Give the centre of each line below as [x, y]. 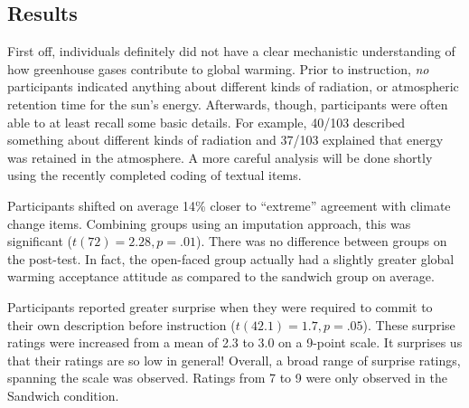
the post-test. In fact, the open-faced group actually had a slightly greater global [231, 258]
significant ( [40, 241]
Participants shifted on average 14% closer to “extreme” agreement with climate [229, 205]
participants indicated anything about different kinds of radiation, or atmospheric [233, 86]
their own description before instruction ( [122, 324]
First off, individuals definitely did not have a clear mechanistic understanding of [231, 51]
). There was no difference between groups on [321, 241]
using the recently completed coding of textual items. [155, 175]
